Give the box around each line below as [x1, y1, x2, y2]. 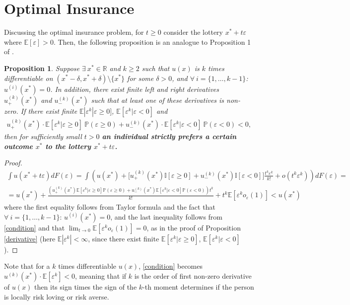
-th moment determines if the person [142, 282, 254, 292]
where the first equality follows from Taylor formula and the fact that [4, 202, 215, 212]
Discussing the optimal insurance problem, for [4, 27, 144, 37]
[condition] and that [4, 222, 65, 232]
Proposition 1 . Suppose [4, 63, 79, 73]
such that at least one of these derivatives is [91, 95, 224, 105]
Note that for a [4, 261, 50, 271]
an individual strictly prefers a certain [102, 131, 237, 142]
